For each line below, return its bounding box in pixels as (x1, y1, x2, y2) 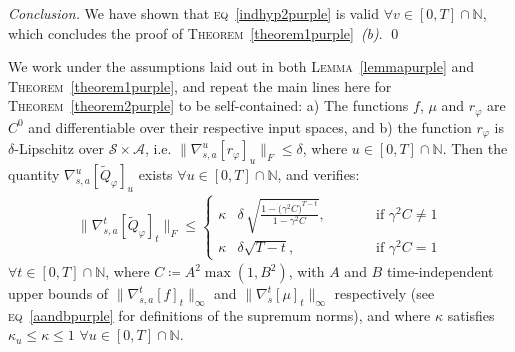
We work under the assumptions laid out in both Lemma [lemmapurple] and (8, 56, 475, 77)
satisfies (447, 304, 495, 325)
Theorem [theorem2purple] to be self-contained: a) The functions (8, 95, 409, 116)
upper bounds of (8, 283, 109, 304)
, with (288, 261, 325, 282)
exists (138, 164, 173, 185)
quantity (8, 164, 60, 185)
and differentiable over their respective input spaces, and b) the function (28, 116, 472, 137)
